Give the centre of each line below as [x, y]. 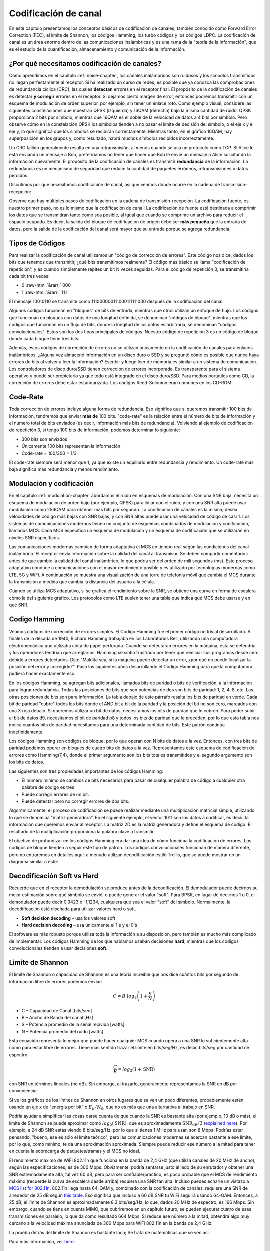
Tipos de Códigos [37, 243]
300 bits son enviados [44, 439]
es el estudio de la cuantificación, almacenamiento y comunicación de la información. [97, 49]
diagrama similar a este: [34, 862]
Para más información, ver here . [42, 1242]
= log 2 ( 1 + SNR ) [136, 1070]
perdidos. [19, 176]
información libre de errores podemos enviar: [56, 981]
